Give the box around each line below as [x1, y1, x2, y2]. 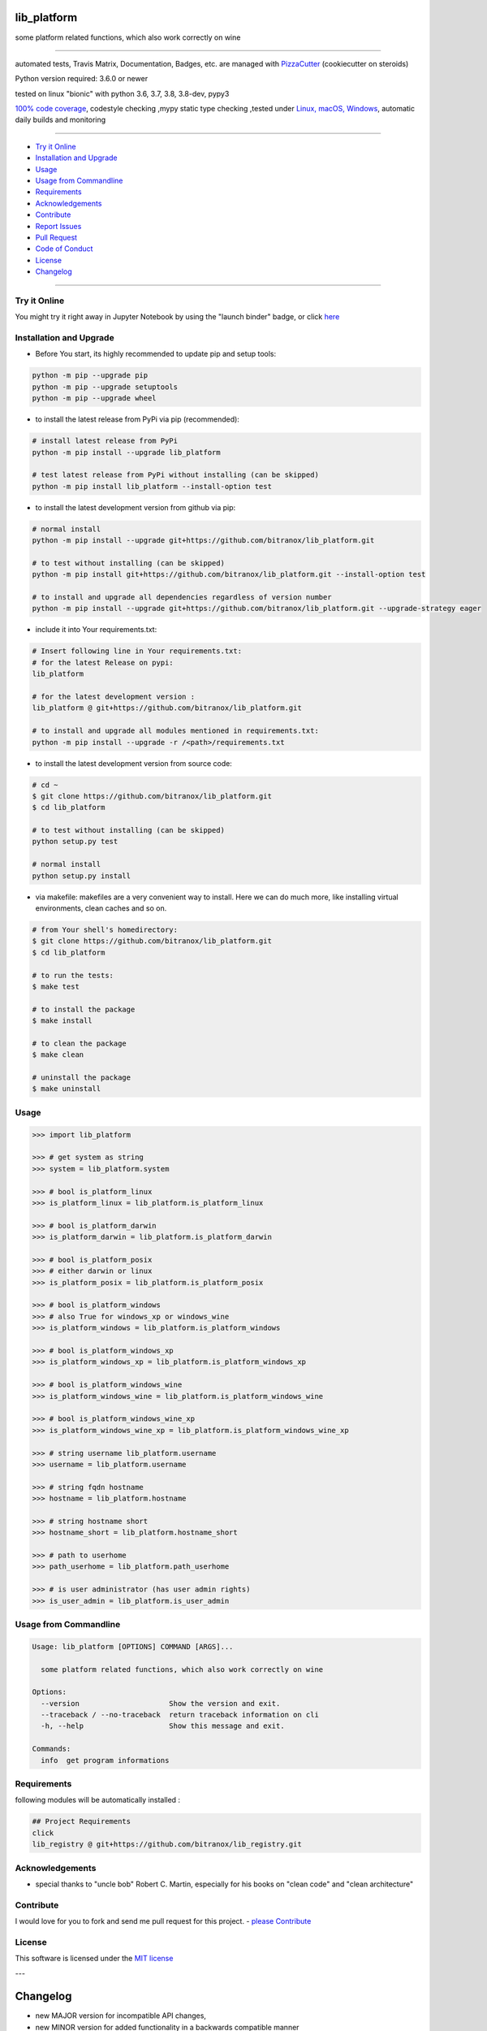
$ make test [32, 981, 80, 991]
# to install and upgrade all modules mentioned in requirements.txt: [32, 726, 320, 735]
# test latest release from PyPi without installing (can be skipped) [32, 470, 320, 479]
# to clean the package [32, 1038, 127, 1048]
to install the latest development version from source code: [35, 758, 233, 768]
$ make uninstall [32, 1085, 101, 1093]
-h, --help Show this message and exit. [41, 1721, 285, 1730]
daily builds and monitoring [15, 115, 106, 125]
